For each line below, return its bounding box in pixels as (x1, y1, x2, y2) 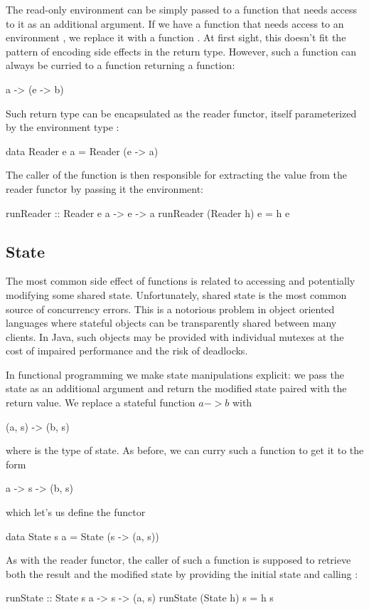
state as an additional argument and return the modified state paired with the (6, 381, 347, 396)
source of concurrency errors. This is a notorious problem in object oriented (6, 301, 335, 316)
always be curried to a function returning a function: (6, 58, 235, 73)
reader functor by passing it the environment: (6, 181, 203, 196)
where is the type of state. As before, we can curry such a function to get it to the (6, 443, 364, 458)
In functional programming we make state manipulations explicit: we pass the (6, 367, 344, 382)
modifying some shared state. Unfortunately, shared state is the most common (6, 287, 347, 302)
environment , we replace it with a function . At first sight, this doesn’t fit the (6, 30, 346, 45)
